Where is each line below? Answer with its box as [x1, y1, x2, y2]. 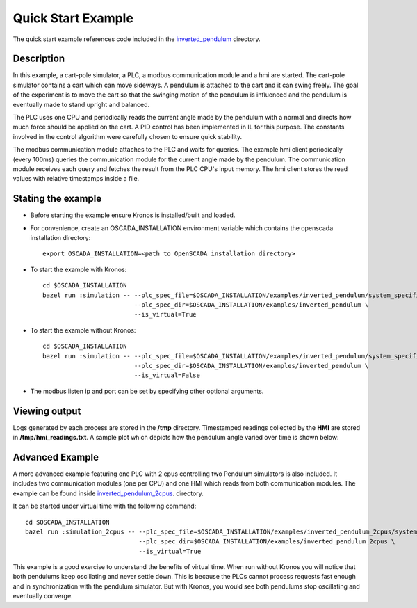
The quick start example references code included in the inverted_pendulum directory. [13, 35, 261, 43]
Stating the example [13, 193, 102, 205]
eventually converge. [13, 592, 73, 600]
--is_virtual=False [133, 371, 201, 379]
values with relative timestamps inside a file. [13, 175, 140, 183]
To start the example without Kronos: [30, 326, 136, 334]
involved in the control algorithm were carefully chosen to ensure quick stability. [13, 132, 243, 141]
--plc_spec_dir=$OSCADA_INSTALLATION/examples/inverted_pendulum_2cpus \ [138, 538, 395, 545]
